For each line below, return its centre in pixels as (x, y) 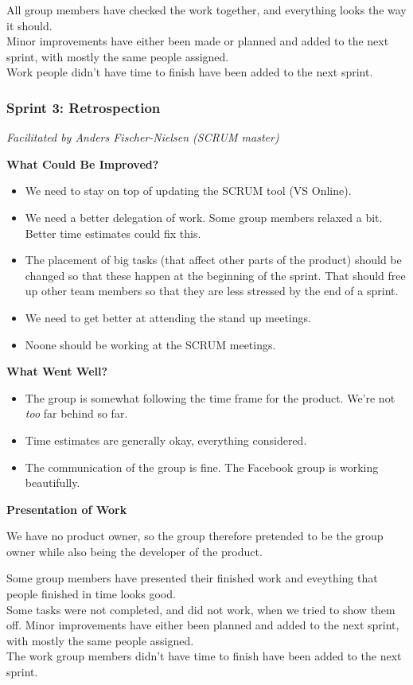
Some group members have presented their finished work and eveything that (192, 578)
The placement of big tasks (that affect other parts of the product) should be (213, 260)
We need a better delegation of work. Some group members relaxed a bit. (204, 217)
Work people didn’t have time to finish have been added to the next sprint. (190, 72)
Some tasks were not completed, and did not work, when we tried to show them (201, 609)
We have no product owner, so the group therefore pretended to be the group (195, 536)
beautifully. (53, 483)
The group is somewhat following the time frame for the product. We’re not (210, 397)
